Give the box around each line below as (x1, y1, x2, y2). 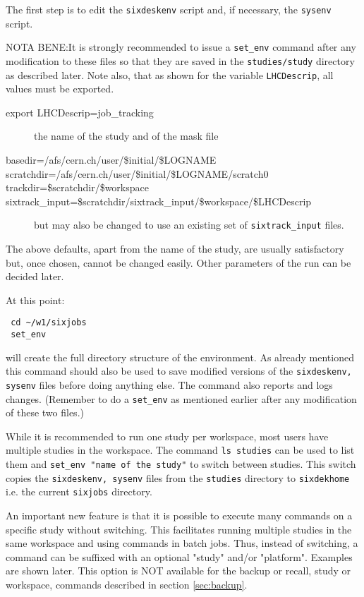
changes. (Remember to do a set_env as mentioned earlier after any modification (6, 391, 357, 406)
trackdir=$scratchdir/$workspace (6, 180, 149, 195)
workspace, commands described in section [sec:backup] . (6, 577, 248, 592)
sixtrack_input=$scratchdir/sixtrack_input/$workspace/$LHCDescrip (6, 193, 312, 208)
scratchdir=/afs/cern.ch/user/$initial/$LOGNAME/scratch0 (6, 166, 269, 181)
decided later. (6, 269, 64, 284)
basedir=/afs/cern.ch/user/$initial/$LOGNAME (6, 152, 217, 167)
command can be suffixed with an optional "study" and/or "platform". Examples (6, 549, 353, 564)
